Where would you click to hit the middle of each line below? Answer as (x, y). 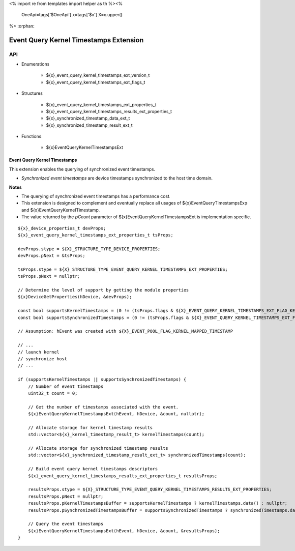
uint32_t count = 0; (53, 393)
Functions (31, 136)
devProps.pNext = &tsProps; (52, 256)
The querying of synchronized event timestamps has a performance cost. (96, 196)
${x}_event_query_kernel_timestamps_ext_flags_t (96, 82)
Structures (32, 93)
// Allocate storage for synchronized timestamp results (98, 448)
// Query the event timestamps (66, 524)
